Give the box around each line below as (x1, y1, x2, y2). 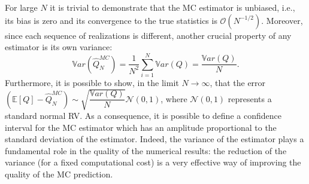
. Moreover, (261, 14, 303, 26)
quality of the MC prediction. (5, 168, 113, 180)
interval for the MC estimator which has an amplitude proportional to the (5, 121, 277, 133)
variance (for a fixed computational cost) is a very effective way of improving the (5, 156, 301, 168)
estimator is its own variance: (5, 41, 113, 53)
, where (160, 92, 187, 105)
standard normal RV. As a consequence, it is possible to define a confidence (5, 109, 281, 122)
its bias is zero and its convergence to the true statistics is (5, 14, 217, 26)
